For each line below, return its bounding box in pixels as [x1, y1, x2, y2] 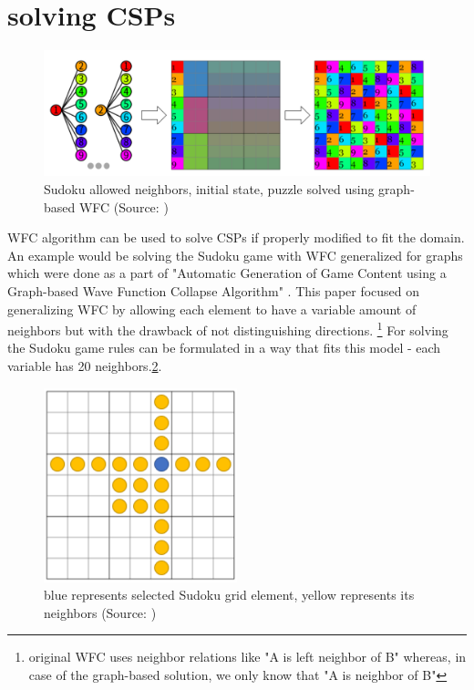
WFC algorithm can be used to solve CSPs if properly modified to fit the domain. [7, 228, 465, 247]
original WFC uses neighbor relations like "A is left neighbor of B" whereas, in [28, 647, 467, 666]
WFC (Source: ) [78, 197, 169, 216]
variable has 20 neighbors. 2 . [7, 356, 162, 376]
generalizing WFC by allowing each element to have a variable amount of [7, 299, 417, 318]
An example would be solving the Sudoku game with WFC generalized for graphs [7, 245, 463, 264]
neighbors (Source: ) [44, 602, 157, 622]
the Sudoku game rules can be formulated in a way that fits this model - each [7, 338, 441, 357]
